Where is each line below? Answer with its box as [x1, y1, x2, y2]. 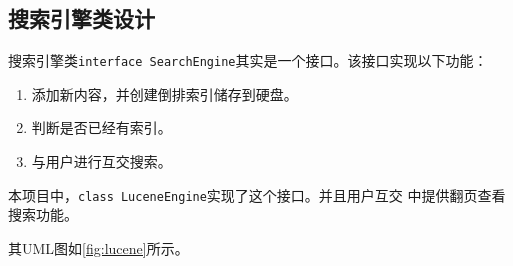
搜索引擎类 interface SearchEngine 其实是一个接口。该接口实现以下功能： [8, 50, 488, 71]
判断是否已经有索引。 [31, 117, 172, 138]
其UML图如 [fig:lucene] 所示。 [8, 237, 189, 258]
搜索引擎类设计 [8, 3, 155, 34]
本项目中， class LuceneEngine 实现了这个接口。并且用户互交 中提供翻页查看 [8, 184, 506, 205]
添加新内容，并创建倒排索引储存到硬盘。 [31, 83, 298, 104]
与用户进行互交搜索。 [31, 151, 172, 172]
